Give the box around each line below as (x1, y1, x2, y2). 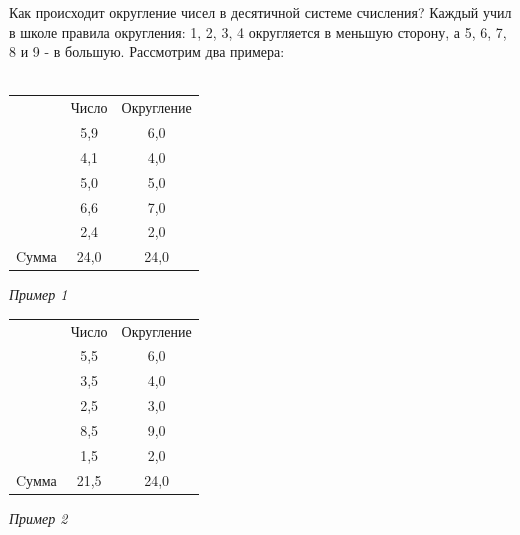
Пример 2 (9, 507, 68, 528)
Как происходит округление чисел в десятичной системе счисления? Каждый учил (9, 2, 512, 22)
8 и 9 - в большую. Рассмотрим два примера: (9, 41, 285, 62)
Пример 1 (9, 284, 68, 305)
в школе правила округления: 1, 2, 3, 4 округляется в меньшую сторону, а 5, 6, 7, (9, 21, 507, 42)
